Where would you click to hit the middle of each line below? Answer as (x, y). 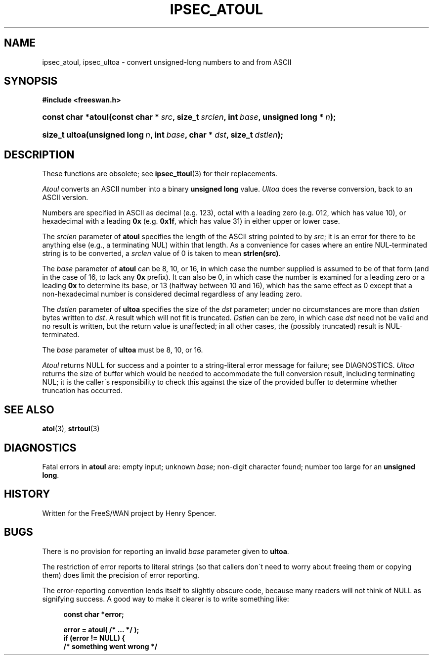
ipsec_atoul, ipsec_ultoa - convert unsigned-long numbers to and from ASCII (167, 62)
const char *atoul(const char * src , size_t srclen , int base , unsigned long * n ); (189, 117)
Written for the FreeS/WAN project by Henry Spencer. (129, 513)
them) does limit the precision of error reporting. (121, 575)
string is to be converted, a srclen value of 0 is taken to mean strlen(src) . (161, 253)
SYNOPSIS (31, 81)
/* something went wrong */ (110, 646)
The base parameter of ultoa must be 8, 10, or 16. (123, 350)
